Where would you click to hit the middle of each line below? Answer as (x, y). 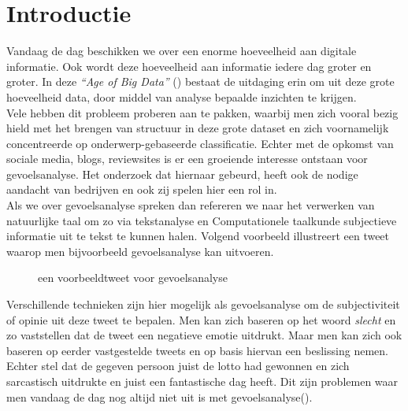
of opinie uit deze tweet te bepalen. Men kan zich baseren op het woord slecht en (201, 319)
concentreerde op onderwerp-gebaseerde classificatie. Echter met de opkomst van (200, 143)
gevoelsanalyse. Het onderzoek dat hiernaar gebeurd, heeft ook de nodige (182, 174)
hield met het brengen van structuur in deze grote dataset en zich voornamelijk (198, 128)
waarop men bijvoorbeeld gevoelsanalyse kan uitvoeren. (140, 251)
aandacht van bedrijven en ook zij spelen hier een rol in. (142, 189)
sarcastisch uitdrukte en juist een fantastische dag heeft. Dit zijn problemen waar (202, 381)
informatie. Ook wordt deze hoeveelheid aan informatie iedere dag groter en (189, 66)
